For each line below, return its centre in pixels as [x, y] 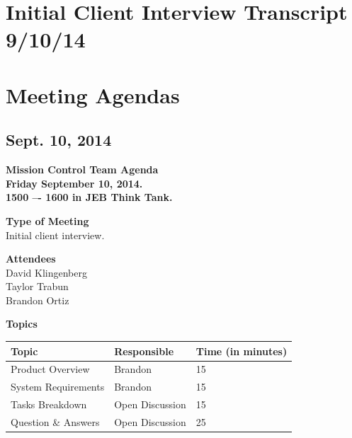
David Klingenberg [46, 272]
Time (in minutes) [242, 351]
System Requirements [58, 387]
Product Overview [50, 369]
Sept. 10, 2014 [59, 140]
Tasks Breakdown [49, 404]
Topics [22, 324]
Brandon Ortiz [38, 300]
